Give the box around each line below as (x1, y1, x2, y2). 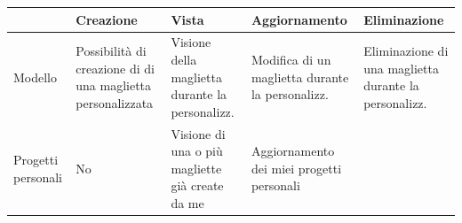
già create (171, 176, 224, 195)
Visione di (171, 124, 226, 142)
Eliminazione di (363, 42, 449, 60)
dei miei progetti (251, 158, 342, 177)
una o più (171, 142, 223, 160)
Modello (13, 67, 58, 86)
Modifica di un (251, 50, 331, 68)
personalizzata (76, 93, 154, 111)
